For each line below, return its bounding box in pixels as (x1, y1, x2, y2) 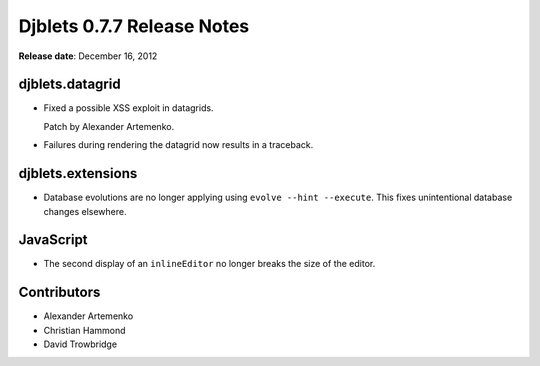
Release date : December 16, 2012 (18, 50, 158, 62)
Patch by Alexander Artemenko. (43, 120, 175, 132)
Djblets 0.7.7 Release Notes (18, 15, 250, 37)
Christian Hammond (43, 324, 126, 336)
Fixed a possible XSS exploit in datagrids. (43, 102, 214, 114)
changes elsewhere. (43, 205, 127, 217)
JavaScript (18, 231, 89, 249)
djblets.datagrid (18, 76, 121, 93)
